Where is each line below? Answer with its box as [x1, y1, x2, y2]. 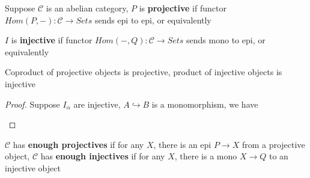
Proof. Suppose [5, 97, 60, 110]
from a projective [242, 138, 305, 150]
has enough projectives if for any [13, 138, 144, 150]
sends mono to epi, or [186, 34, 266, 46]
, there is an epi [153, 138, 211, 150]
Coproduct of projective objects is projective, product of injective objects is [5, 66, 282, 78]
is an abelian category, [46, 2, 129, 14]
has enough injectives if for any [40, 150, 165, 162]
